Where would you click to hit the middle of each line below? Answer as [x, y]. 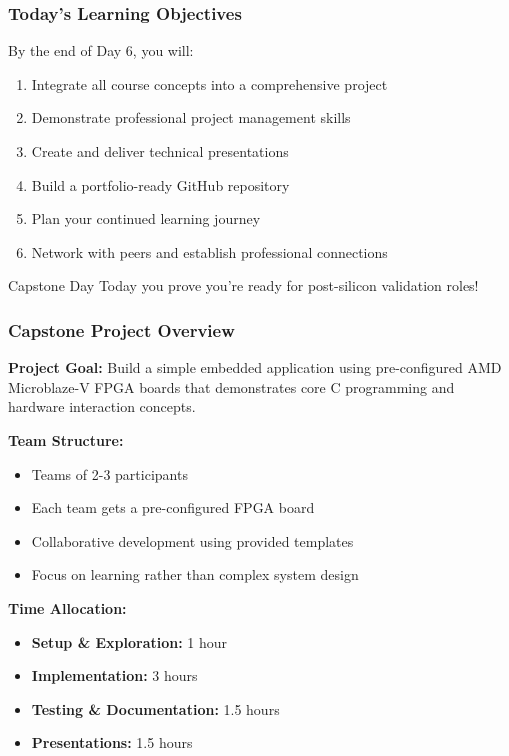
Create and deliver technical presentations [160, 151]
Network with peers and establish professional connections [209, 251]
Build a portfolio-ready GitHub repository [160, 184]
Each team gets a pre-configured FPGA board [173, 507]
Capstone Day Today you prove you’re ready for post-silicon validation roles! [243, 285]
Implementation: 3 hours [114, 675]
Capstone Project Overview [121, 329]
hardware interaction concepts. [102, 406]
